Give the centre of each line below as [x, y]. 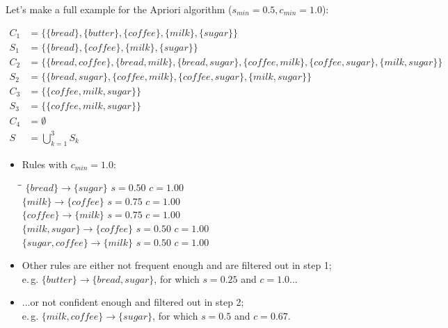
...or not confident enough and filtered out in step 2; [133, 302]
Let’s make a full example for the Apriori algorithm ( [119, 9]
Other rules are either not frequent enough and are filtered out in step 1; [177, 265]
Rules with [45, 164]
